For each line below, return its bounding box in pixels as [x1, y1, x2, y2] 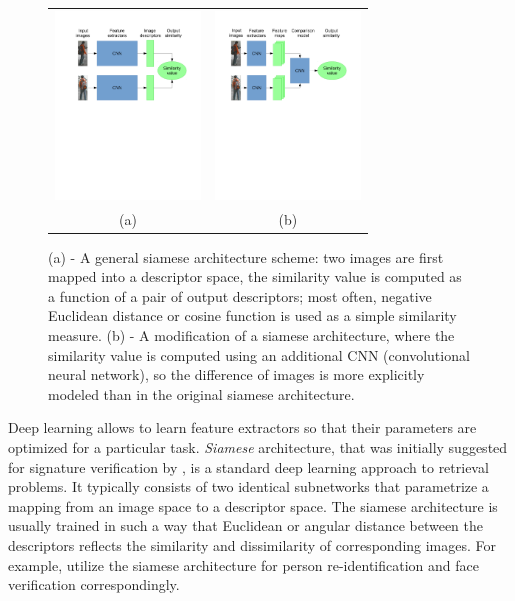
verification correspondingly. [8, 574, 180, 595]
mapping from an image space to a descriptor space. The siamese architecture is [8, 495, 498, 516]
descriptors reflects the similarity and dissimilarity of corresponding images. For [8, 534, 497, 555]
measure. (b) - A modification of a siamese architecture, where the [48, 325, 455, 346]
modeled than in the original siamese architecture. [48, 383, 355, 404]
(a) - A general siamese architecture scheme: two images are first [48, 246, 444, 267]
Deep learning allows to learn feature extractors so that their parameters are [8, 417, 477, 438]
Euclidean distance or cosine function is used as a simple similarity [48, 305, 457, 326]
